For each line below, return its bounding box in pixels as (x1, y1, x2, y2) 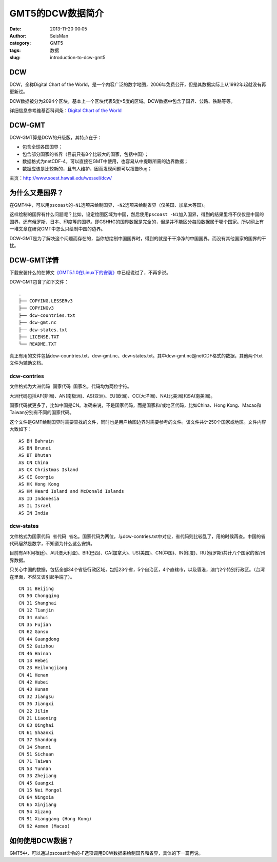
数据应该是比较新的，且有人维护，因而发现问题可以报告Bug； (22, 165, 152, 172)
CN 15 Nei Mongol (18, 787, 62, 793)
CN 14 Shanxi (18, 744, 51, 750)
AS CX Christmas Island (18, 467, 78, 473)
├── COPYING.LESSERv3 (18, 298, 73, 303)
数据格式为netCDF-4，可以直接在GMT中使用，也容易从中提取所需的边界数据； (22, 158, 189, 165)
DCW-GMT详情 (9, 256, 59, 264)
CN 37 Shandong (18, 737, 57, 743)
